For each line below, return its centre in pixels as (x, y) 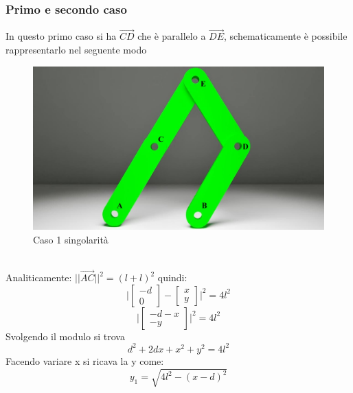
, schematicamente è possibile (285, 36)
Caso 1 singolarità (71, 239)
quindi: (172, 277)
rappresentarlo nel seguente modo (76, 50)
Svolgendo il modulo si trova (65, 336)
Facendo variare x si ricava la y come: (85, 360)
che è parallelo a (172, 36)
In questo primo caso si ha (61, 36)
